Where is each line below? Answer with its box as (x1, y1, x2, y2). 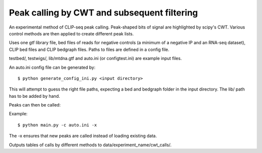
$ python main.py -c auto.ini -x (17, 122, 97, 128)
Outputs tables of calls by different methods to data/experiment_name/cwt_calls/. (9, 142, 172, 148)
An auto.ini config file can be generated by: (9, 64, 96, 70)
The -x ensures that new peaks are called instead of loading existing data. (9, 133, 157, 139)
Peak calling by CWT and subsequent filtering (9, 7, 198, 18)
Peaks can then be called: (9, 102, 61, 108)
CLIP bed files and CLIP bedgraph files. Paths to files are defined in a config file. (9, 46, 169, 52)
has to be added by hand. (9, 93, 60, 99)
